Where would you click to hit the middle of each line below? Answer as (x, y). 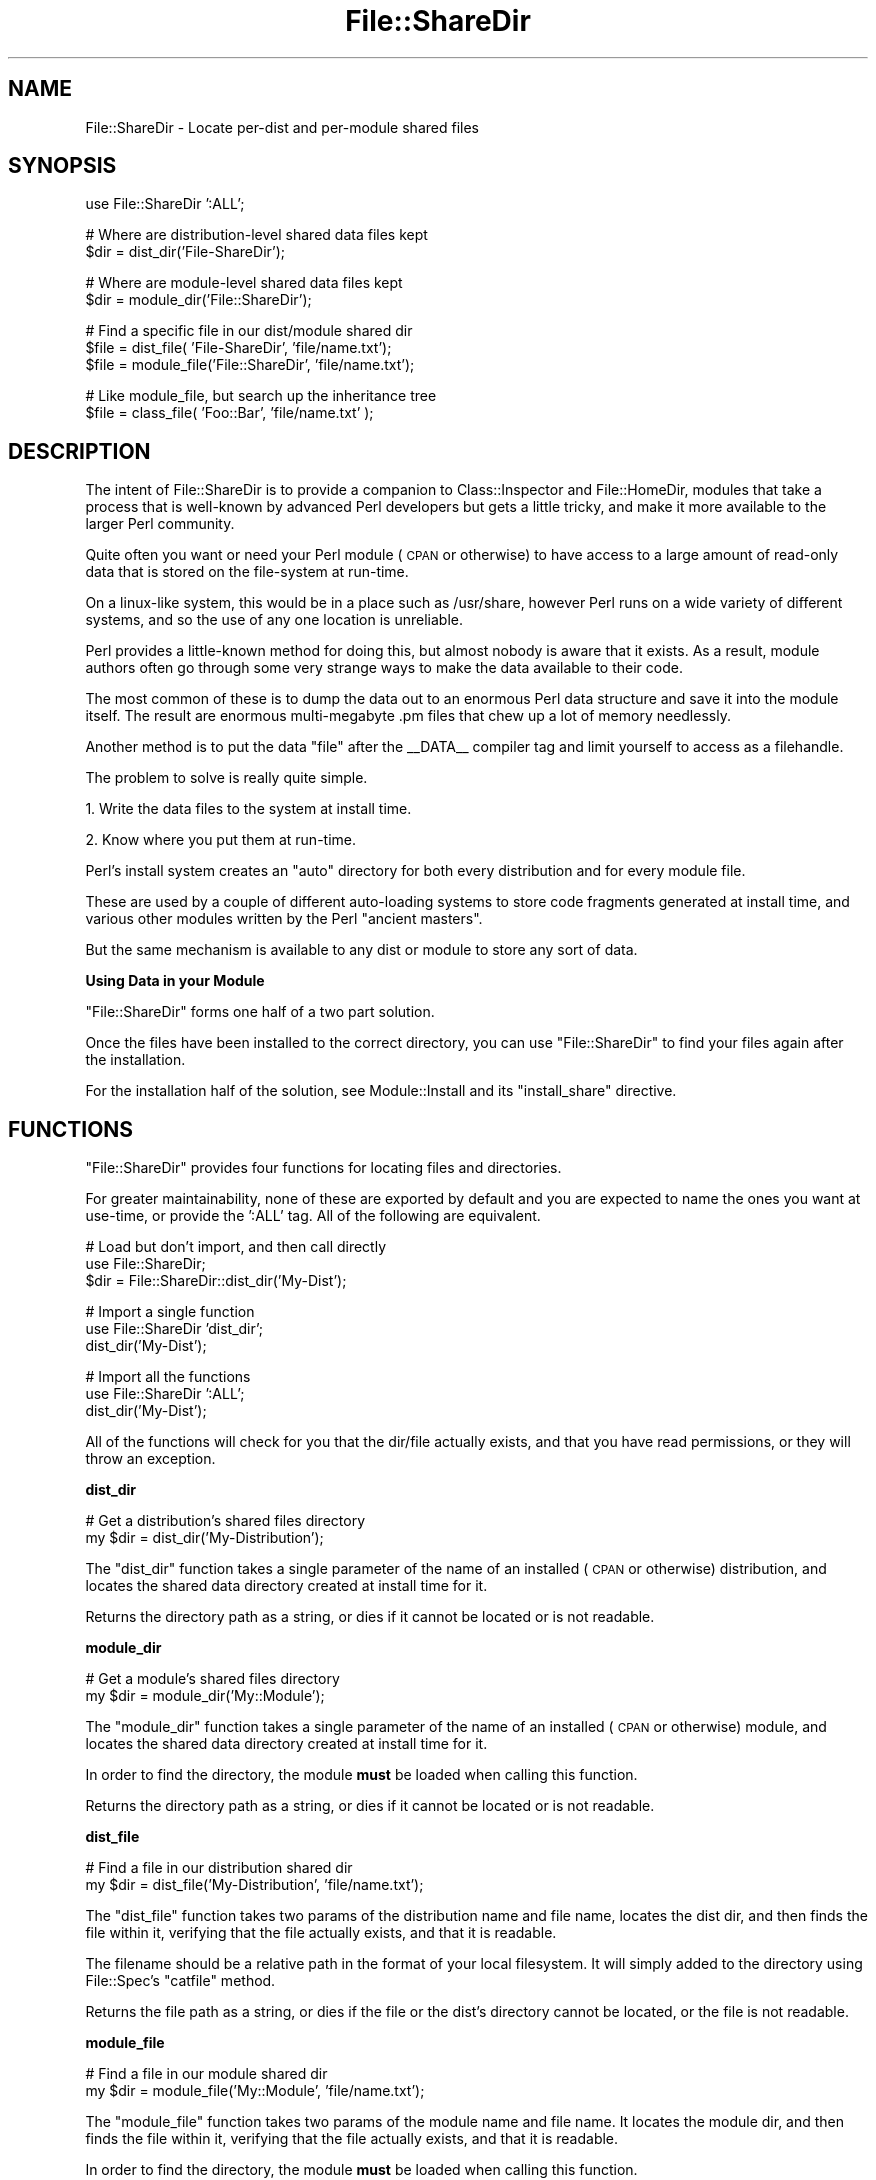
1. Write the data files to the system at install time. (248, 809)
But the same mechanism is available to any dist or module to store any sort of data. (361, 950)
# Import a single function (170, 1312)
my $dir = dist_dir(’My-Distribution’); (204, 1538)
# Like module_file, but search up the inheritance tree (261, 396)
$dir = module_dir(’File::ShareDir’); (198, 300)
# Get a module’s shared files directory (212, 1679)
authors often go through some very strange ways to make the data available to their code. (384, 668)
